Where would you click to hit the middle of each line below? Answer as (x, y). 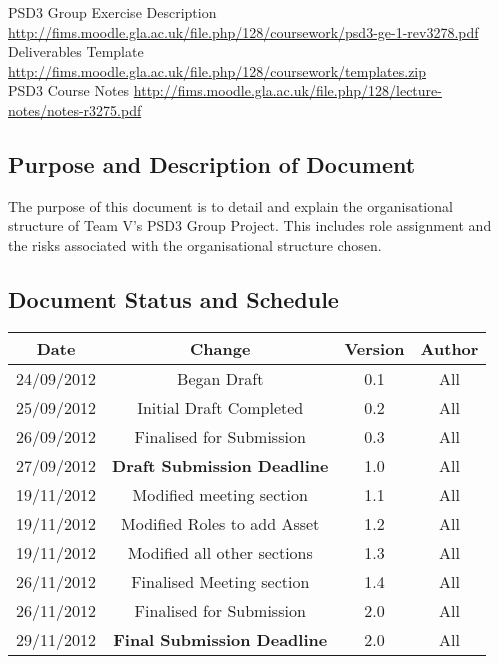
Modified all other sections (220, 552)
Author (449, 348)
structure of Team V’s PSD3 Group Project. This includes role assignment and (250, 225)
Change (220, 348)
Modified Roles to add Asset (220, 523)
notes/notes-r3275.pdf (75, 109)
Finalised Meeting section (220, 581)
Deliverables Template (76, 51)
